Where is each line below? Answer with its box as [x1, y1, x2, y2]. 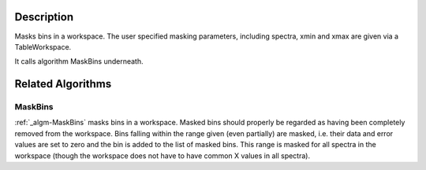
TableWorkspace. [14, 42, 72, 51]
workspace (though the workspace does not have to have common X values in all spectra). [14, 150, 311, 161]
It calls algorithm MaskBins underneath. [14, 57, 144, 66]
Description [14, 10, 74, 24]
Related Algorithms [14, 77, 112, 91]
